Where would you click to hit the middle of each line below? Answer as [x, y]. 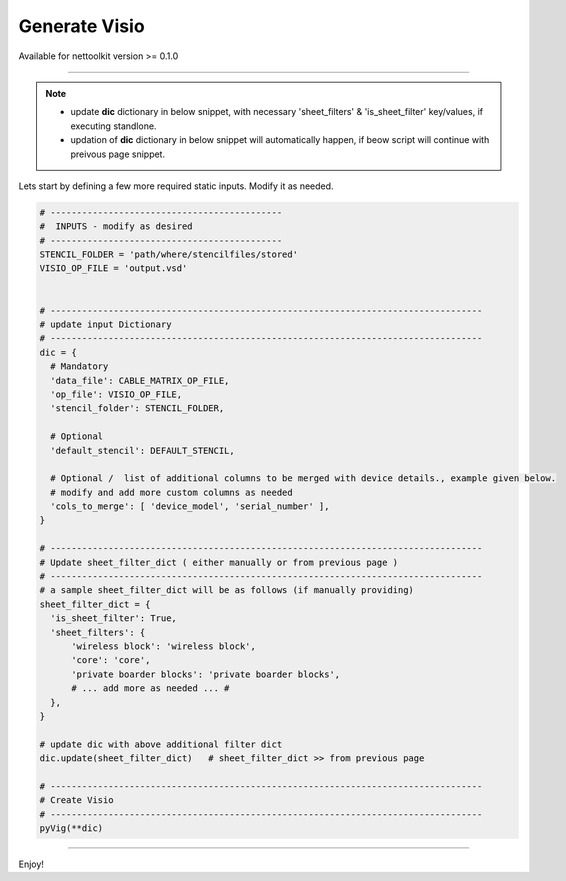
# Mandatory [79, 366]
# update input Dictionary [105, 324]
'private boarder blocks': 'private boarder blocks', [206, 674]
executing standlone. [113, 126]
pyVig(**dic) [71, 828]
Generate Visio [81, 26]
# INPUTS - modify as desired [116, 226]
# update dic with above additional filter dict [161, 744]
